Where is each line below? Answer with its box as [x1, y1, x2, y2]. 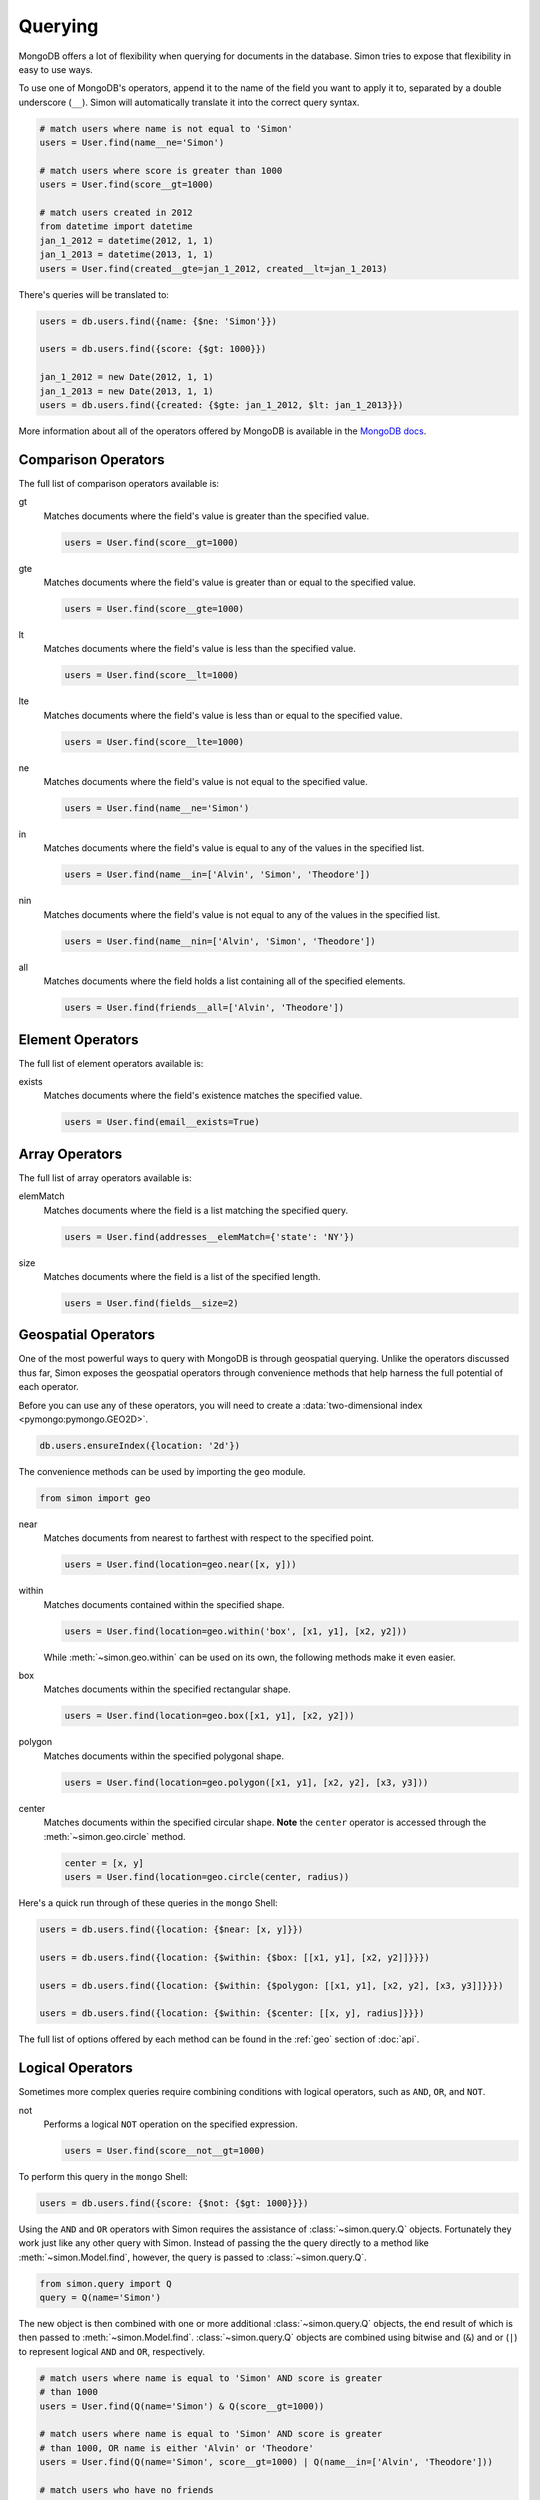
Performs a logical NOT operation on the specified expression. [43, 2118, 299, 2130]
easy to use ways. [18, 63, 94, 75]
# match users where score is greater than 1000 [39, 165, 283, 176]
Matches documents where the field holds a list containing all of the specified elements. [43, 975, 406, 987]
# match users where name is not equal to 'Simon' [39, 123, 294, 134]
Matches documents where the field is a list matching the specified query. [43, 1204, 349, 1216]
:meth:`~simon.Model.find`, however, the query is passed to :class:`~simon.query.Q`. [18, 2251, 367, 2263]
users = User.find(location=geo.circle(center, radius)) [64, 1871, 350, 1882]
